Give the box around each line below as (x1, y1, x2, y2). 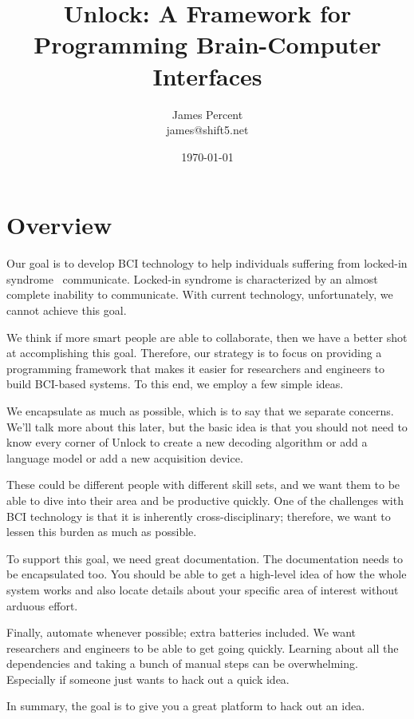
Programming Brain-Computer (34, 28, 381, 61)
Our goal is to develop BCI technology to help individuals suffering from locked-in (6, 255, 408, 272)
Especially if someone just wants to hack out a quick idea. (6, 670, 290, 687)
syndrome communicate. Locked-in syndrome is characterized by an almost (6, 270, 378, 287)
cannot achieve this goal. (6, 302, 127, 318)
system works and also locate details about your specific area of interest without (6, 581, 399, 598)
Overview (6, 209, 112, 241)
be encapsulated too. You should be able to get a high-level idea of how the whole (6, 566, 407, 582)
